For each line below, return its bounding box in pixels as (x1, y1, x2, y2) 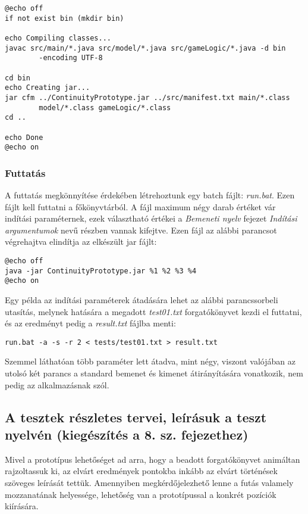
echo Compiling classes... (5, 33, 111, 42)
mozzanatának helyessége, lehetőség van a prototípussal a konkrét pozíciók (5, 488, 276, 500)
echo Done (5, 133, 43, 142)
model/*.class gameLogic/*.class (39, 103, 171, 112)
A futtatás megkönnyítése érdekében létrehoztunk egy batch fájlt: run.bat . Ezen (5, 189, 295, 201)
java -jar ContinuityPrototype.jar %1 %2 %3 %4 (5, 266, 197, 275)
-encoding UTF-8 (39, 54, 103, 63)
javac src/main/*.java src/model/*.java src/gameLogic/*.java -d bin (5, 43, 286, 52)
